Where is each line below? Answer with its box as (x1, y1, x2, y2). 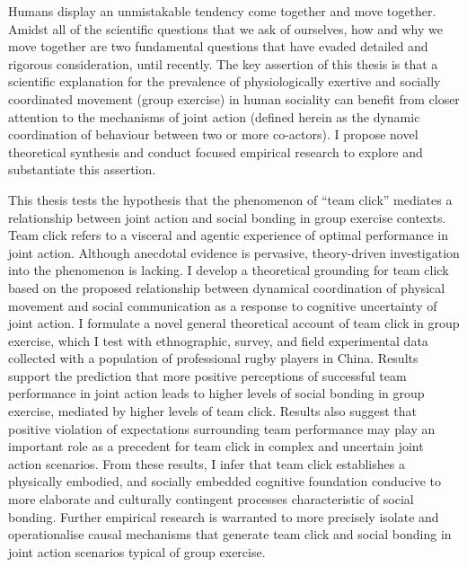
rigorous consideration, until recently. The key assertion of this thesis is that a (8, 54, 438, 73)
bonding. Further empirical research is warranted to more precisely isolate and (8, 507, 439, 526)
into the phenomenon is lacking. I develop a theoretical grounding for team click (8, 261, 449, 279)
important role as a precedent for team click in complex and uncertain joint (8, 437, 424, 456)
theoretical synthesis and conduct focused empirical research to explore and (8, 142, 423, 161)
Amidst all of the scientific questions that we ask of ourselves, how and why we (8, 19, 443, 38)
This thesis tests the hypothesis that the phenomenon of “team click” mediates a (8, 190, 453, 208)
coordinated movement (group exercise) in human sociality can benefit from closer (8, 89, 460, 108)
